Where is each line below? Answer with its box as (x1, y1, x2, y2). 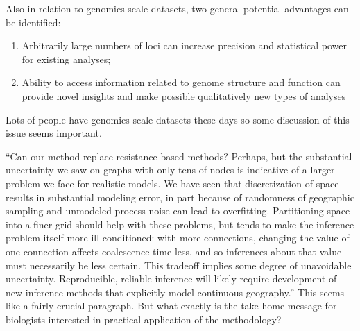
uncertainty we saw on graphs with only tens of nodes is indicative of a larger (6, 162, 335, 177)
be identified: (6, 15, 61, 29)
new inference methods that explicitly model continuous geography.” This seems (6, 285, 345, 299)
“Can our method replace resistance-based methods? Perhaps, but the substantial (6, 148, 352, 163)
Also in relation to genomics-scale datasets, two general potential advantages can (6, 1, 349, 15)
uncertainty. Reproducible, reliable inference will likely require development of (6, 271, 337, 286)
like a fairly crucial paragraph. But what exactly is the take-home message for (6, 298, 337, 313)
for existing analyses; (22, 51, 111, 66)
